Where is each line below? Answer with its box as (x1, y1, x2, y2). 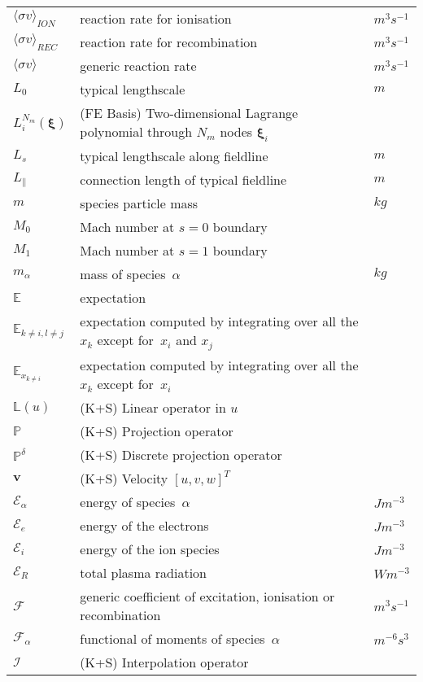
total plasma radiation (80, 563, 207, 583)
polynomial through (80, 122, 193, 141)
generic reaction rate (80, 56, 197, 75)
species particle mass (80, 194, 198, 213)
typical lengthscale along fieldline (80, 146, 268, 166)
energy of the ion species (80, 540, 220, 559)
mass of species (80, 264, 166, 284)
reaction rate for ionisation (80, 9, 232, 28)
